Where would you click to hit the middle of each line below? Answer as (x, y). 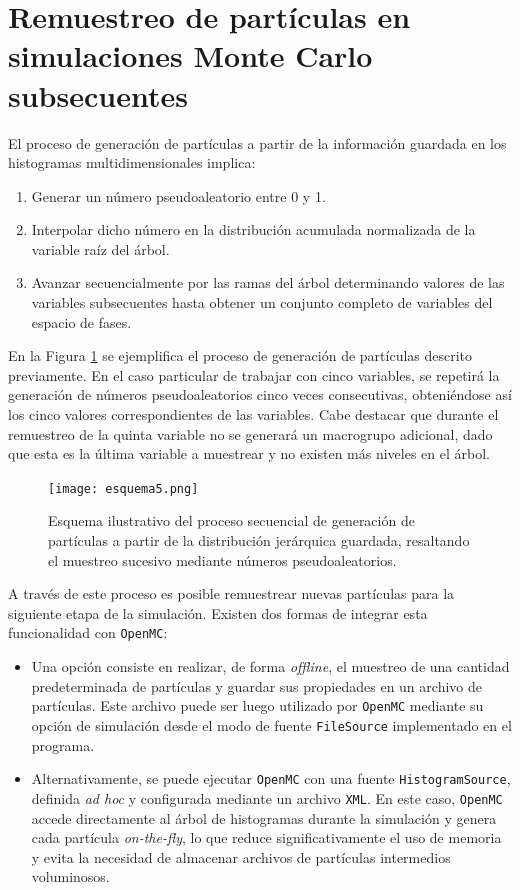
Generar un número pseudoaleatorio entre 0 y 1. (178, 195)
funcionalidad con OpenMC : (88, 632)
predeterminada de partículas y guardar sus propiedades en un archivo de (256, 685)
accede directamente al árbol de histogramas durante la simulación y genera (264, 817)
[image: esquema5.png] (123, 488)
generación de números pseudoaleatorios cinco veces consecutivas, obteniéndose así (260, 394)
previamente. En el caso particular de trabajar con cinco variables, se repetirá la (254, 374)
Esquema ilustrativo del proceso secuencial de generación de (231, 520)
